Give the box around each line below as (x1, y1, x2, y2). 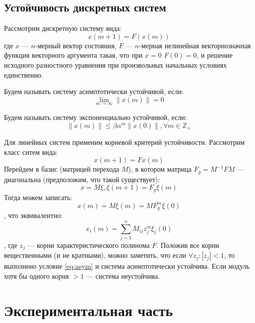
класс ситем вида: (4, 146, 58, 157)
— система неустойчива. (86, 271, 160, 281)
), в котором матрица (128, 164, 191, 174)
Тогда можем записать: (4, 192, 72, 202)
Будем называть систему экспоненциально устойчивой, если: (4, 111, 187, 122)
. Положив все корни (156, 239, 219, 250)
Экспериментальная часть (4, 300, 173, 320)
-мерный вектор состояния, (35, 40, 117, 50)
